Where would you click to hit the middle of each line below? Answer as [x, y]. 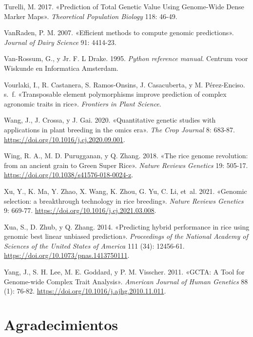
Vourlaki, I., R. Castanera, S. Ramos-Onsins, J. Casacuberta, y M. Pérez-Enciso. [125, 84]
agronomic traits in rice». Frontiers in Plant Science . [83, 103]
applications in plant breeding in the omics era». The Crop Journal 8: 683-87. [119, 129]
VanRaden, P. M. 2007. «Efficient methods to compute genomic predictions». [119, 32]
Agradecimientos [61, 325]
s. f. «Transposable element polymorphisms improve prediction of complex [115, 94]
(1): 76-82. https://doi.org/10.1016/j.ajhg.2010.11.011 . [85, 291]
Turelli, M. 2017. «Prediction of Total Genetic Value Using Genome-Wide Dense [124, 6]
